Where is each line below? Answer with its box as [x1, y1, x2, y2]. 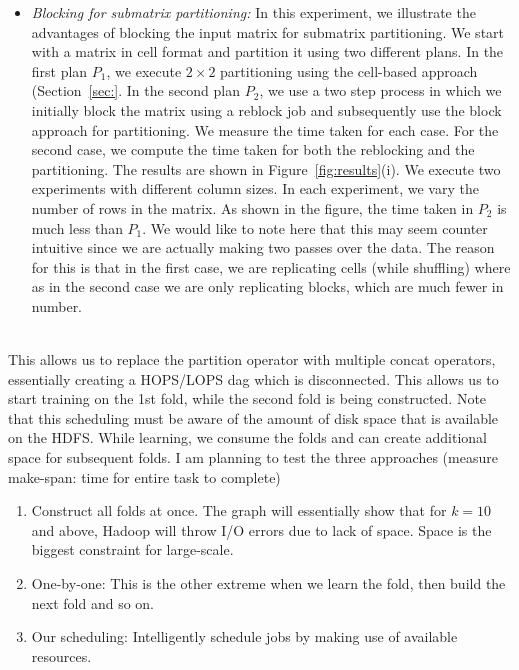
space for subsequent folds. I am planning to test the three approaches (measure [8, 447, 498, 468]
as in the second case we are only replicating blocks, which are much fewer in [31, 276, 504, 297]
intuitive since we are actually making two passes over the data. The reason [31, 237, 495, 258]
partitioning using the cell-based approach [220, 60, 478, 81]
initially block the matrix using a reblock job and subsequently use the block [31, 99, 502, 120]
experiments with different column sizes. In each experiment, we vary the [31, 178, 479, 199]
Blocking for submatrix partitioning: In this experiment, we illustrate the [31, 2, 476, 22]
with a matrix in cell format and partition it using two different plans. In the [31, 41, 504, 62]
